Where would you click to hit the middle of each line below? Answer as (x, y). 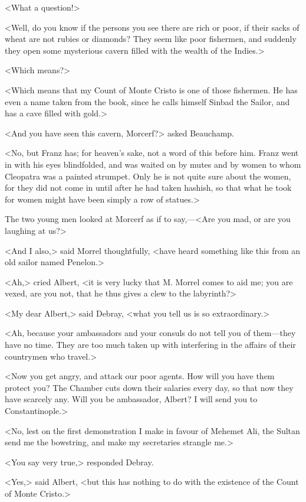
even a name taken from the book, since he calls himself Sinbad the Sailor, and (147, 101)
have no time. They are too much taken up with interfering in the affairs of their (150, 345)
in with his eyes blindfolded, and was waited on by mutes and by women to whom (153, 164)
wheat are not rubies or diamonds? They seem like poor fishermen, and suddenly (151, 39)
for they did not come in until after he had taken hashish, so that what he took (148, 188)
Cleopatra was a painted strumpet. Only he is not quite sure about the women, (148, 176)
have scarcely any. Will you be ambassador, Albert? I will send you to (131, 399)
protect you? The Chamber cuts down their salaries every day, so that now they (149, 387)
